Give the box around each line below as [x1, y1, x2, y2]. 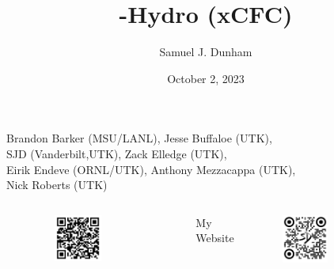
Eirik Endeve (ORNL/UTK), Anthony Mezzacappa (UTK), [6, 161, 296, 177]
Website [195, 229, 234, 246]
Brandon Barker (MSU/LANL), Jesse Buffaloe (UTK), [6, 130, 272, 146]
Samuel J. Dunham [159, 44, 252, 60]
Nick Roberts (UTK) [6, 176, 108, 193]
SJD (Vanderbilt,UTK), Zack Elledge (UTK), [6, 145, 227, 161]
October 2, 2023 [167, 70, 245, 86]
